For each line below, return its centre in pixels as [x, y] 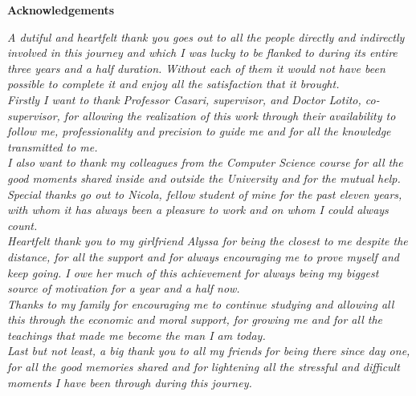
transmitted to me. [53, 146]
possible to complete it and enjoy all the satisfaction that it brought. [173, 84]
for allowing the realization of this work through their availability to [230, 115]
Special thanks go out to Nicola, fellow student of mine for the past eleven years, [205, 194]
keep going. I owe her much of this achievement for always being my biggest [193, 272]
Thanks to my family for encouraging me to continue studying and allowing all [201, 303]
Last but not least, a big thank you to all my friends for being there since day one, [209, 351]
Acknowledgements [61, 10]
